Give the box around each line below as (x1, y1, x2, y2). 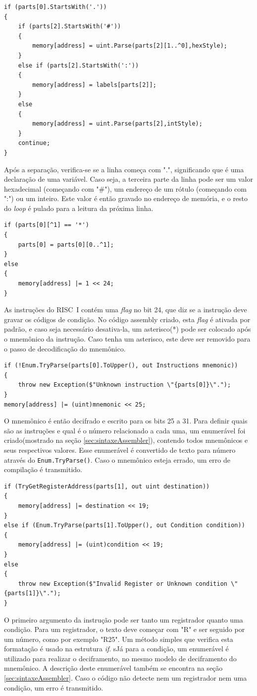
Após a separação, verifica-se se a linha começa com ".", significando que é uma (4, 164, 244, 174)
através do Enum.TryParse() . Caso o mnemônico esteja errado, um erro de (4, 454, 230, 465)
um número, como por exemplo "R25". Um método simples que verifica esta (4, 633, 233, 644)
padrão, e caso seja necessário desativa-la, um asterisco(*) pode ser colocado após (4, 324, 251, 334)
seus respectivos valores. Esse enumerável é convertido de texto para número (4, 444, 236, 455)
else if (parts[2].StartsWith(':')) (18, 62, 139, 69)
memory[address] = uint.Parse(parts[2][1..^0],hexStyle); (32, 42, 228, 50)
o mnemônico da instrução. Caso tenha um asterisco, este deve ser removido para (4, 334, 251, 344)
